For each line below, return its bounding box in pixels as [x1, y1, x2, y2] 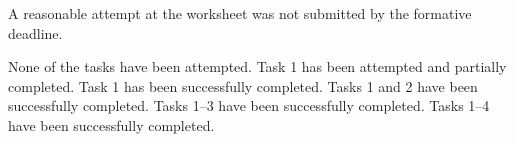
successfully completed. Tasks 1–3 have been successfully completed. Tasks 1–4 [8, 95, 490, 116]
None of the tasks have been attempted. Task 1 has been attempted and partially [8, 56, 507, 77]
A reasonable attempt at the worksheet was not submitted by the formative [8, 3, 472, 23]
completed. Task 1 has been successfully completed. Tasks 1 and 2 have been [8, 75, 478, 96]
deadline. [8, 22, 63, 43]
